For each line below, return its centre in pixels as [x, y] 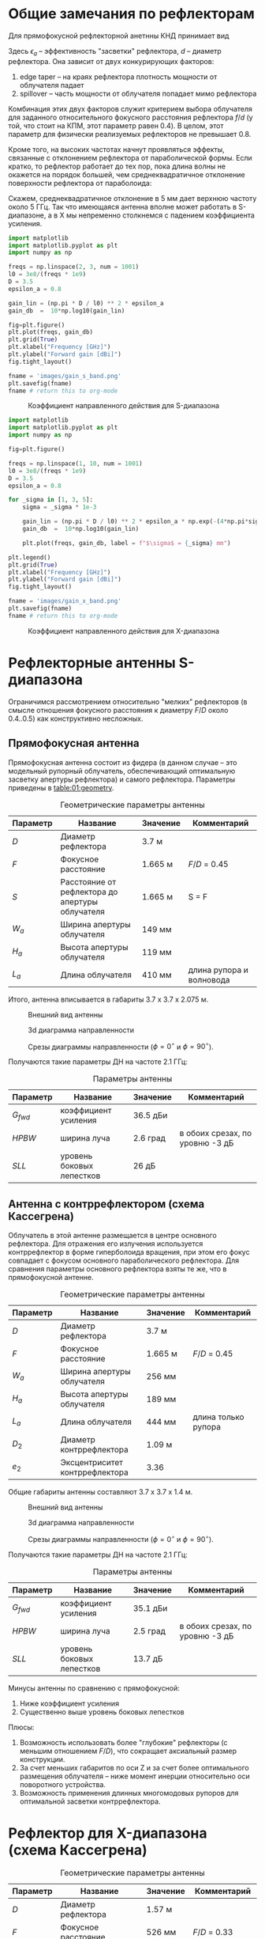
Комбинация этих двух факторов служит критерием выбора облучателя [130, 108]
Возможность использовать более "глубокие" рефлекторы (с [123, 1742]
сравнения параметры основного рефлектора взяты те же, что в [118, 1269]
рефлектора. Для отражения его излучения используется [106, 1244]
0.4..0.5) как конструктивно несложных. [76, 718]
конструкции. [42, 1759]
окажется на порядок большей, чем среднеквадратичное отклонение [127, 174]
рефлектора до [89, 892]
